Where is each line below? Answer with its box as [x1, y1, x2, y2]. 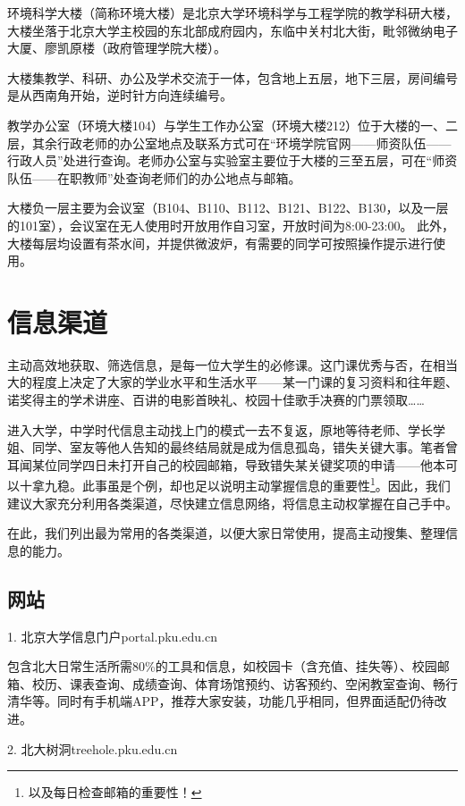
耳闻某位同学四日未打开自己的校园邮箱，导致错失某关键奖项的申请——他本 [7, 455, 445, 474]
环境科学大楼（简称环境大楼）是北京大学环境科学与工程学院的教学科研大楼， [7, 4, 458, 21]
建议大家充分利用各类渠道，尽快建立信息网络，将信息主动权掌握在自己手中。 [7, 493, 458, 512]
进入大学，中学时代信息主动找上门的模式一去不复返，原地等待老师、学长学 [7, 420, 445, 439]
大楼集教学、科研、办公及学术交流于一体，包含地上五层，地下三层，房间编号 [7, 68, 458, 87]
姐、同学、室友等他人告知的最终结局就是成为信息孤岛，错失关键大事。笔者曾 [7, 438, 458, 457]
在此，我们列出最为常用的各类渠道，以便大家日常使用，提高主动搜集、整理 [7, 524, 445, 542]
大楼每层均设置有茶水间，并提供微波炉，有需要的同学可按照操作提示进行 [7, 233, 433, 252]
